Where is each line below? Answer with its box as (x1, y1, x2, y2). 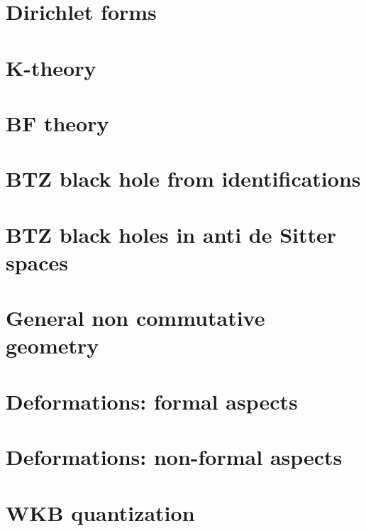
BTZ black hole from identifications (6, 164, 361, 193)
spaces (6, 247, 69, 276)
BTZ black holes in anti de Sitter (6, 219, 337, 248)
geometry (6, 331, 99, 360)
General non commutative (6, 303, 265, 332)
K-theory (6, 53, 96, 82)
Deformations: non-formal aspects (6, 442, 343, 471)
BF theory (6, 108, 109, 137)
